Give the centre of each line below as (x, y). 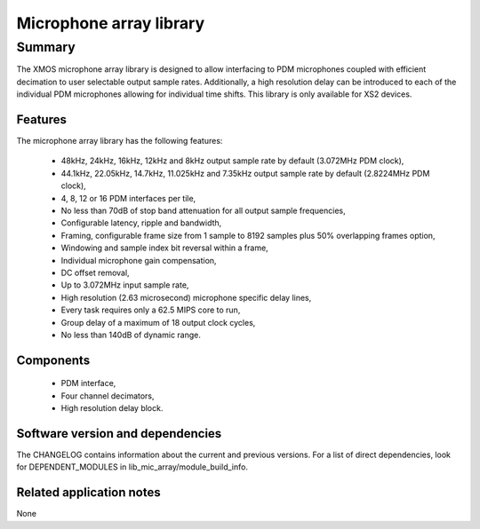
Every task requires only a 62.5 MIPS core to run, (151, 310)
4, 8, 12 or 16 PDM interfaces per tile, (128, 198)
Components (53, 360)
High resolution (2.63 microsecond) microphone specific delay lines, (186, 297)
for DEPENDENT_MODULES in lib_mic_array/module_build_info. (132, 467)
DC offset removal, (95, 272)
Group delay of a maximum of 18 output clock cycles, (158, 322)
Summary (46, 47)
